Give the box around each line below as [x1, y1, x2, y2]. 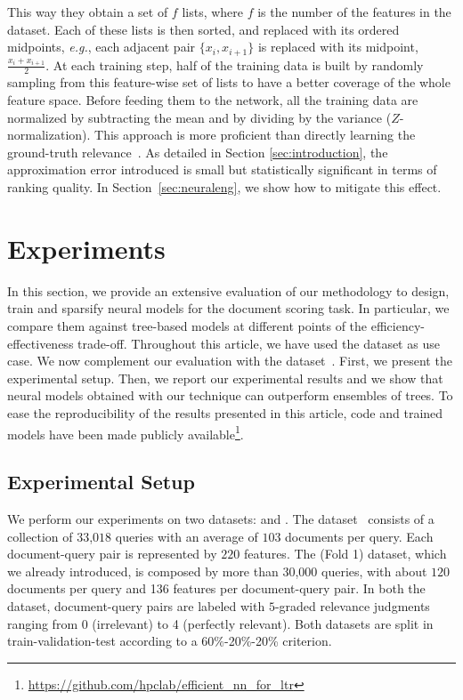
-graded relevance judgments [274, 596, 430, 615]
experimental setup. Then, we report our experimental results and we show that [7, 368, 443, 387]
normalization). [7, 125, 91, 144]
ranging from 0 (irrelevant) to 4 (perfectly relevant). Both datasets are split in [7, 614, 434, 632]
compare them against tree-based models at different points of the [7, 316, 368, 334]
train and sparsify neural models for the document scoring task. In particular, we [7, 299, 450, 318]
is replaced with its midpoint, [257, 37, 418, 56]
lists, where [182, 3, 244, 20]
